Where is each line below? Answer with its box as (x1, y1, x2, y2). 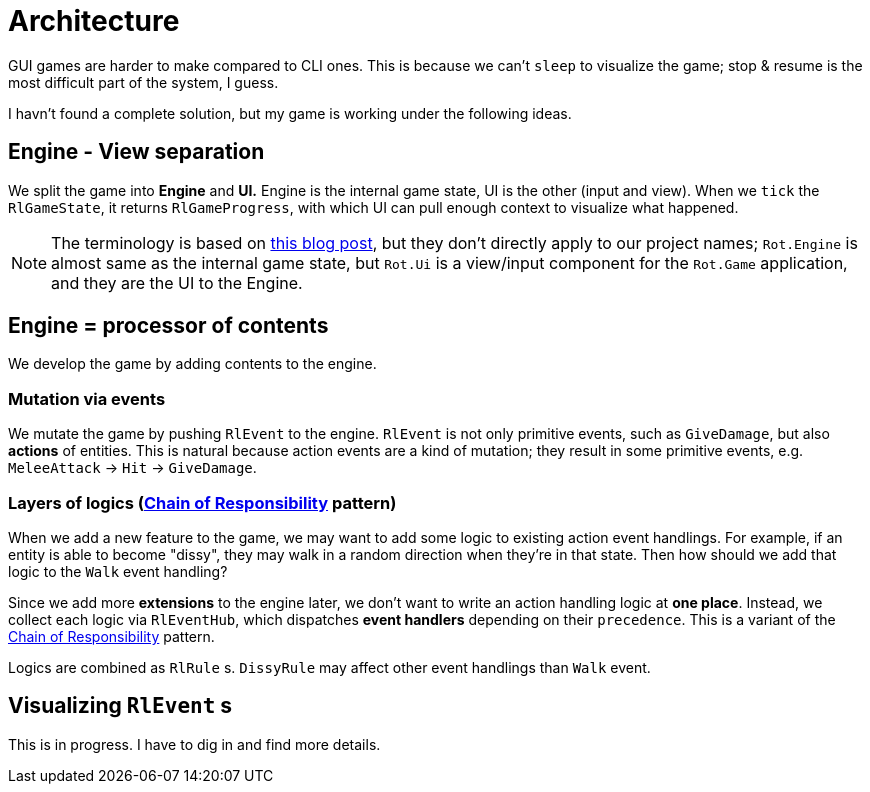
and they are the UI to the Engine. (51, 272, 303, 293)
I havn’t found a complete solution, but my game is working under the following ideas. (8, 104, 572, 122)
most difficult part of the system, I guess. (8, 73, 279, 91)
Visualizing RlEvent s (8, 693, 233, 719)
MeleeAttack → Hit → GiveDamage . (8, 459, 257, 477)
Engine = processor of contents (8, 313, 329, 339)
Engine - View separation (8, 139, 265, 165)
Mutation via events (8, 388, 166, 409)
